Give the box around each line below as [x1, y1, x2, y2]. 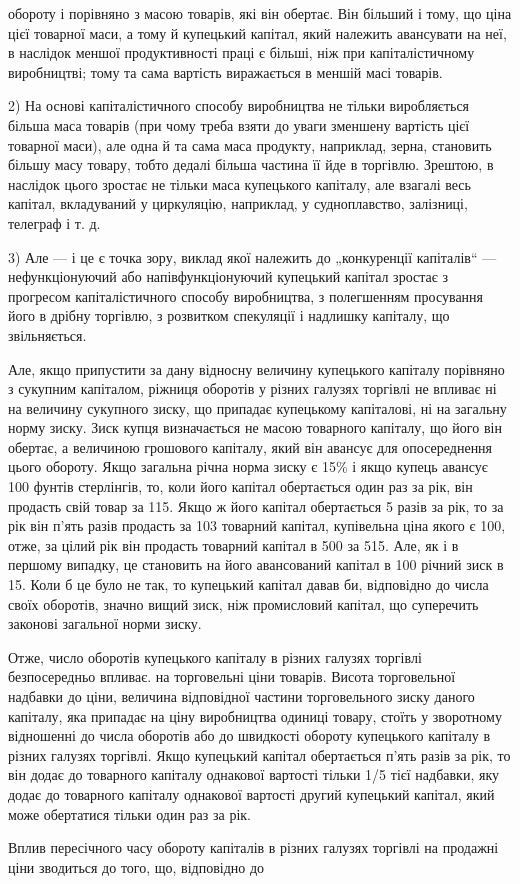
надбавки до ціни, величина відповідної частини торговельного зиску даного [8, 686, 475, 706]
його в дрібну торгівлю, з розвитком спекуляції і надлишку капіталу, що [8, 305, 450, 326]
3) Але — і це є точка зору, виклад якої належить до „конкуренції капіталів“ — [8, 246, 497, 267]
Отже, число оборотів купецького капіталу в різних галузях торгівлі [8, 646, 422, 667]
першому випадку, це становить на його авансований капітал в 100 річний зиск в [8, 554, 504, 575]
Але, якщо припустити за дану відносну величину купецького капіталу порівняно [8, 358, 505, 379]
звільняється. [8, 324, 87, 345]
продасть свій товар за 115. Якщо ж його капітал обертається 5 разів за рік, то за [8, 495, 504, 516]
